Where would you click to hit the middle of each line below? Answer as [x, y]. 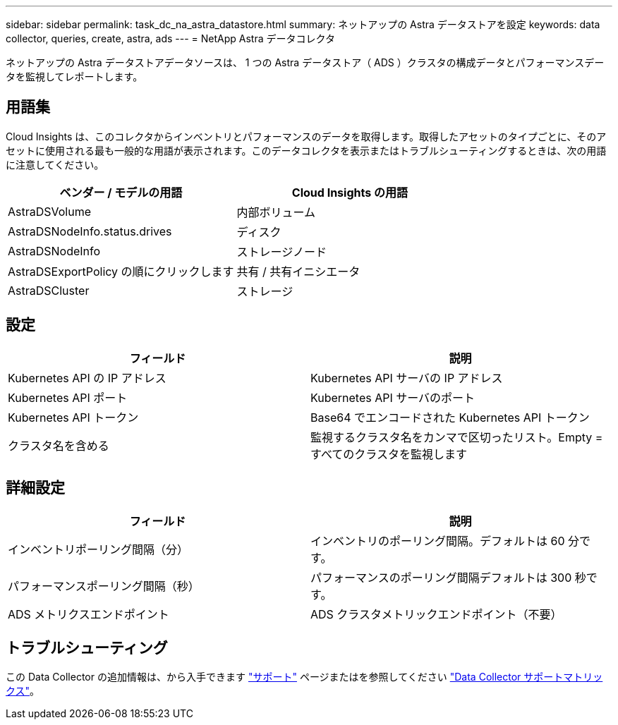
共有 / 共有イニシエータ [298, 271]
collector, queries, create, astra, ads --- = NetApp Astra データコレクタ [170, 38]
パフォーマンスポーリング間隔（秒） [104, 586]
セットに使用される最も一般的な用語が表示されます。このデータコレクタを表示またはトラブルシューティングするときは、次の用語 [306, 150]
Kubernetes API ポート [68, 397]
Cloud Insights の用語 [350, 192]
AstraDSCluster [49, 290]
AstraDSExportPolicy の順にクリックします [121, 271]
